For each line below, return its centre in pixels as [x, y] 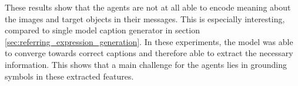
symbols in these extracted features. [69, 76]
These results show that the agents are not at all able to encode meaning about [148, 7]
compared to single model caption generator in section [102, 30]
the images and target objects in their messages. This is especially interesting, [145, 18]
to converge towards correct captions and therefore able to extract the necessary [149, 53]
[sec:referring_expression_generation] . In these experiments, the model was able [149, 41]
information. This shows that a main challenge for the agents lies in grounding [146, 64]
